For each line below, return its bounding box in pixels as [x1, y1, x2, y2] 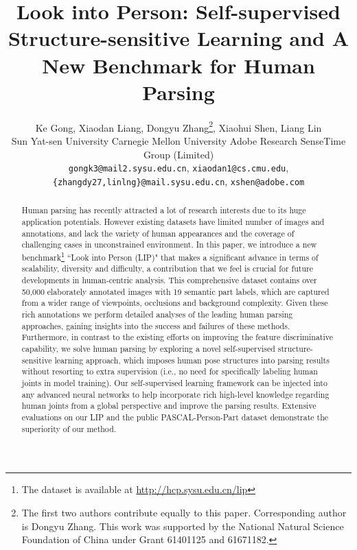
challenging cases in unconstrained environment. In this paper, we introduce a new [21, 239, 317, 250]
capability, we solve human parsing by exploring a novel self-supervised [21, 343, 275, 355]
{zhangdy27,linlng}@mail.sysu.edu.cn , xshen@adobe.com [52, 174, 305, 188]
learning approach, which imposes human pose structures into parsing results [54, 354, 330, 366]
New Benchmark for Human [42, 51, 315, 79]
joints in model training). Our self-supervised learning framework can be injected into [21, 377, 327, 389]
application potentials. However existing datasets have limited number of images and [21, 215, 325, 227]
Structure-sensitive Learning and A [8, 24, 349, 52]
